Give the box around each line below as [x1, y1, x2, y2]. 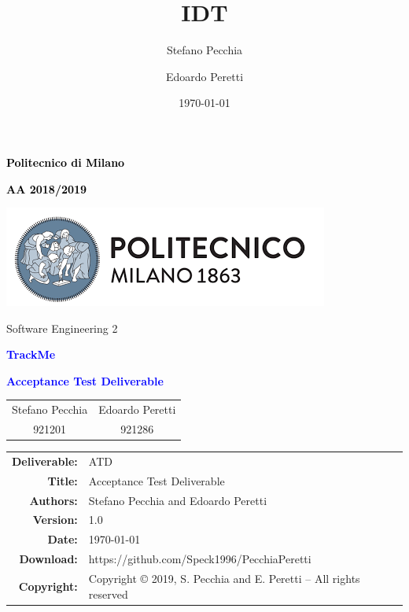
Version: [32, 511, 78, 528]
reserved [88, 585, 128, 602]
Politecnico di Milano [6, 153, 125, 170]
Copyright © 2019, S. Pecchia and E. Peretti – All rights [88, 570, 360, 586]
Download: [19, 551, 78, 567]
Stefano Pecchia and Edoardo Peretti [88, 492, 267, 508]
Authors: [29, 492, 78, 508]
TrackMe [6, 346, 56, 363]
